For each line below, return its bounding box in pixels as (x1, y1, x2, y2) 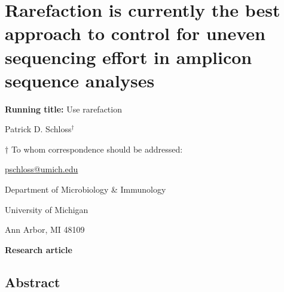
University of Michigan (5, 203, 88, 215)
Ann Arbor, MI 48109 (5, 223, 85, 236)
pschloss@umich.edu (5, 163, 78, 175)
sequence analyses (5, 68, 155, 92)
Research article (5, 243, 72, 255)
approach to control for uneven (5, 21, 265, 45)
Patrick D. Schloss (5, 123, 72, 135)
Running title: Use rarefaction (5, 102, 122, 115)
